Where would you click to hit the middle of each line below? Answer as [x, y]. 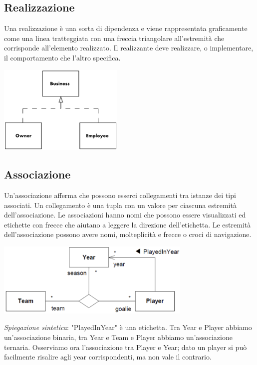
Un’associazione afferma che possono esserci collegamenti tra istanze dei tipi [120, 195]
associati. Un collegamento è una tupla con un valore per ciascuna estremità [120, 205]
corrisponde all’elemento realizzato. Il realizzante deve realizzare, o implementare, [129, 48]
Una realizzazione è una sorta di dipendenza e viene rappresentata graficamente [126, 28]
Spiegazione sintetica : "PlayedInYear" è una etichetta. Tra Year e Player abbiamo [128, 327]
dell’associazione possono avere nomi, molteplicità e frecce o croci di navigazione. [128, 234]
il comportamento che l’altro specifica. [62, 57]
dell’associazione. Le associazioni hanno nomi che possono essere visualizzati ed [125, 215]
